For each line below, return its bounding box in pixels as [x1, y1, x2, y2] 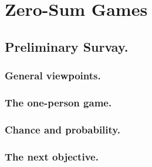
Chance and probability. [5, 122, 120, 136]
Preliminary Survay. [5, 37, 129, 55]
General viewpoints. [5, 68, 101, 83]
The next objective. [5, 149, 99, 163]
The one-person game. [5, 95, 112, 109]
